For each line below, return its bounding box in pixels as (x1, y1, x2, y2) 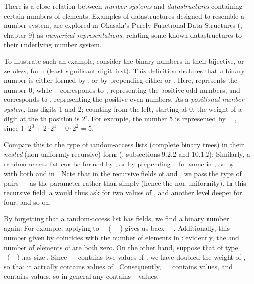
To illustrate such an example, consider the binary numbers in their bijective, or (4, 55, 244, 66)
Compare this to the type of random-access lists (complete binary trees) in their (4, 139, 244, 149)
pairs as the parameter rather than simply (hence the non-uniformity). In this (4, 178, 246, 188)
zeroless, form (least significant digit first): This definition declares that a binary (4, 65, 245, 75)
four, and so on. (4, 197, 51, 207)
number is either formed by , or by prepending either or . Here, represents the (4, 75, 238, 85)
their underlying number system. (4, 39, 102, 49)
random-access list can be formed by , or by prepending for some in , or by (4, 158, 234, 168)
